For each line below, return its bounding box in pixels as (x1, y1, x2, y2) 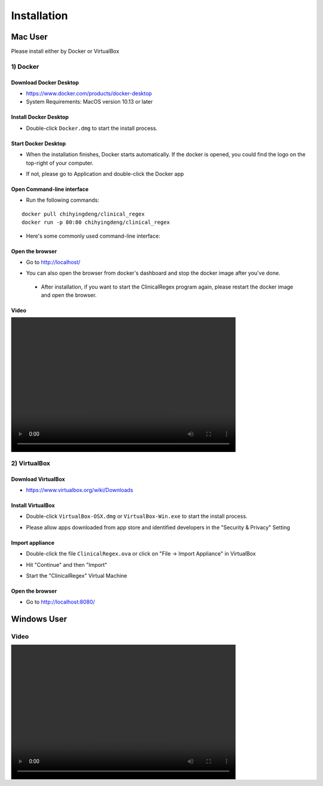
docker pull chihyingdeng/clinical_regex (22, 210, 145, 217)
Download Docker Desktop (11, 78, 79, 86)
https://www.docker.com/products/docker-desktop (26, 90, 153, 97)
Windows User (11, 614, 68, 624)
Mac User (11, 32, 48, 42)
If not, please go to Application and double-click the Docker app (26, 170, 184, 177)
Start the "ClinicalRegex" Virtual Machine (26, 572, 127, 579)
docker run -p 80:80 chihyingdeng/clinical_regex (22, 219, 170, 226)
